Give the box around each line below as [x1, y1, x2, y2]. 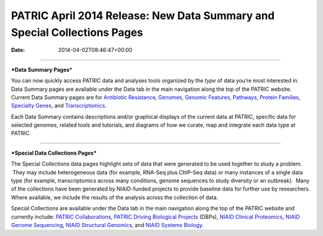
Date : [11, 47, 25, 54]
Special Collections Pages [11, 26, 144, 39]
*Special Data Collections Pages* [11, 149, 97, 157]
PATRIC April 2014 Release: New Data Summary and [11, 9, 275, 22]
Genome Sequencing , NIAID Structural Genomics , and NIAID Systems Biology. [11, 221, 204, 228]
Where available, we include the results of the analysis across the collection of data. [11, 194, 218, 201]
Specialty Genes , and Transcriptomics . [11, 102, 107, 109]
